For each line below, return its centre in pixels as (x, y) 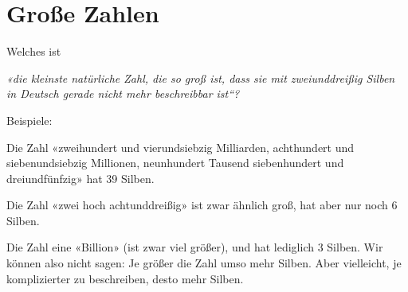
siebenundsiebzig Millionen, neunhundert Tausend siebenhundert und (175, 163)
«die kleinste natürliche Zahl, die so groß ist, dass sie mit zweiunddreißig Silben (201, 78)
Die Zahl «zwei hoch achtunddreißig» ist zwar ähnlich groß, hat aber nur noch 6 (202, 205)
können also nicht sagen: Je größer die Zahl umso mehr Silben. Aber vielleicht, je (204, 263)
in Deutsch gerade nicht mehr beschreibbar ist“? (123, 93)
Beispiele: (29, 120)
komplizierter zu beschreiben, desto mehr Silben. (125, 278)
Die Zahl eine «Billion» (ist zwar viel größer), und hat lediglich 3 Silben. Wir (195, 247)
